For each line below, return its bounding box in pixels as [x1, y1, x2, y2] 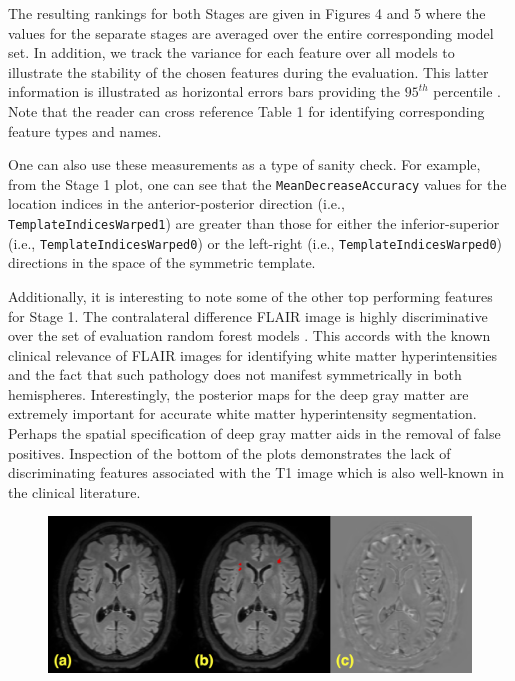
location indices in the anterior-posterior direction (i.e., [8, 193, 345, 214]
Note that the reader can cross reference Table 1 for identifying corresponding [8, 100, 485, 121]
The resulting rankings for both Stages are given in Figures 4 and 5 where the [8, 3, 486, 23]
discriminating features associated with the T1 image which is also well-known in [8, 462, 504, 483]
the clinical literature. [8, 481, 141, 502]
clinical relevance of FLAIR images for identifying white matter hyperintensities [8, 344, 498, 365]
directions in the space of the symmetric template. [8, 252, 316, 273]
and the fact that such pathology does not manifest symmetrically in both [8, 364, 462, 385]
